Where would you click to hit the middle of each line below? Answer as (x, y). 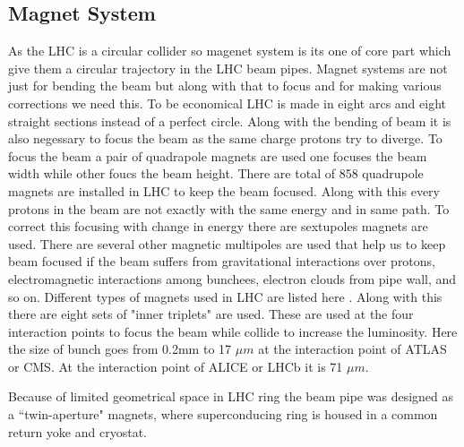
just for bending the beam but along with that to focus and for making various (225, 86)
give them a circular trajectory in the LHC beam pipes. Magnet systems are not (228, 68)
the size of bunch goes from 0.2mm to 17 (120, 349)
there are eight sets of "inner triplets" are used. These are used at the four (211, 314)
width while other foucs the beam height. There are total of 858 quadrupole (216, 173)
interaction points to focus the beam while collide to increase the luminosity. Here (233, 331)
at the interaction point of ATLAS (352, 349)
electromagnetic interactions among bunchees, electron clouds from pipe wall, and (232, 278)
